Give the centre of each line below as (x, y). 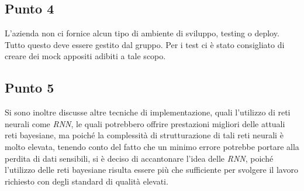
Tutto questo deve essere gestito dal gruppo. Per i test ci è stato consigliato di (145, 44)
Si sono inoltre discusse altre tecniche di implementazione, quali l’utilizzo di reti (148, 112)
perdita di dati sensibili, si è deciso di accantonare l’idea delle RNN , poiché (139, 158)
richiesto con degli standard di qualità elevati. (87, 181)
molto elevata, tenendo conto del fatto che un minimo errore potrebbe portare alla (152, 146)
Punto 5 (30, 88)
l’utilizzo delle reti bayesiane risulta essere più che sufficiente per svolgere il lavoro (151, 170)
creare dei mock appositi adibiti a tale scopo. (85, 56)
